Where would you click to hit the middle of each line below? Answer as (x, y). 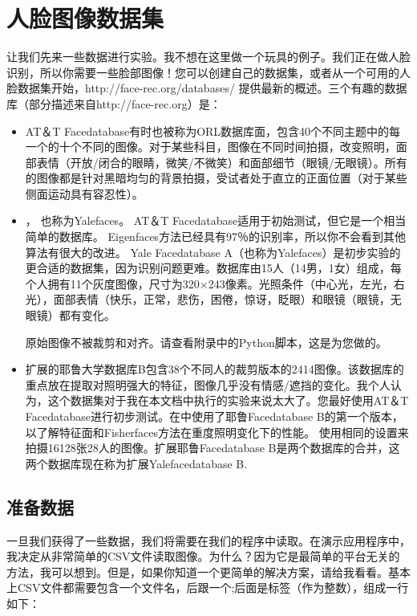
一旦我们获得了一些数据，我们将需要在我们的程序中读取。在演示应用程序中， (208, 540)
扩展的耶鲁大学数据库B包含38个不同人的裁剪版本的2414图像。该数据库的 (215, 369)
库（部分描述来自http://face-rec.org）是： (114, 103)
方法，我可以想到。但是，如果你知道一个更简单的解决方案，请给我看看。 (197, 571)
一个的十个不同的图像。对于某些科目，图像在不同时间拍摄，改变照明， (211, 147)
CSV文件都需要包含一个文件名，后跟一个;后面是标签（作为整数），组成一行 (213, 587)
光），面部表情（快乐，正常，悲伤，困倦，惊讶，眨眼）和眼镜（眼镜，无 (213, 299)
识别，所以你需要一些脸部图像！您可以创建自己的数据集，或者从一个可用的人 (208, 72)
